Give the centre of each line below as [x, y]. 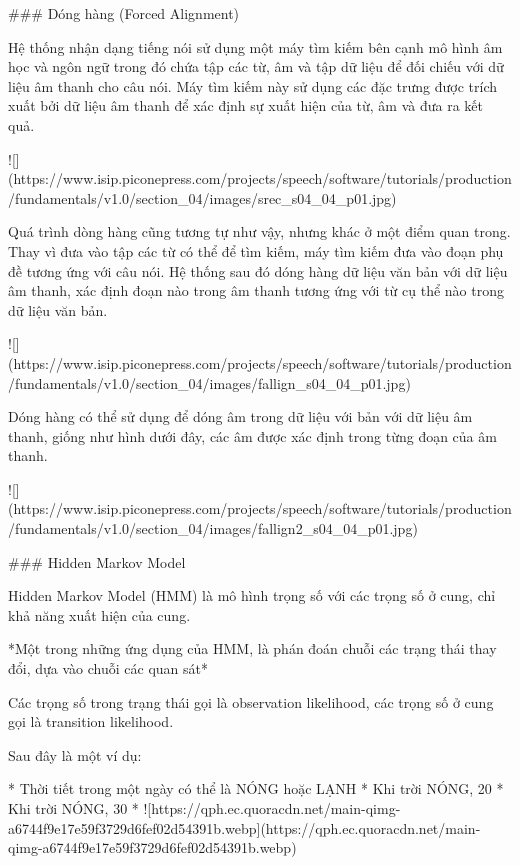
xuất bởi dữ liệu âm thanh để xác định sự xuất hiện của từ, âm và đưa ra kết [245, 105]
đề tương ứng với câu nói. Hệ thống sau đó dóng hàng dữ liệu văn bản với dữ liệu [258, 270]
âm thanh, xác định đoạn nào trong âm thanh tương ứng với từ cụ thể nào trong [256, 290]
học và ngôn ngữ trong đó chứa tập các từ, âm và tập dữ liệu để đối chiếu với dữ [256, 66]
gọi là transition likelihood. [91, 721]
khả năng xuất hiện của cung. [99, 614]
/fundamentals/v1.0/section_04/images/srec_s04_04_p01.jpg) [202, 197]
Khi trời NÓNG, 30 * [73, 808]
